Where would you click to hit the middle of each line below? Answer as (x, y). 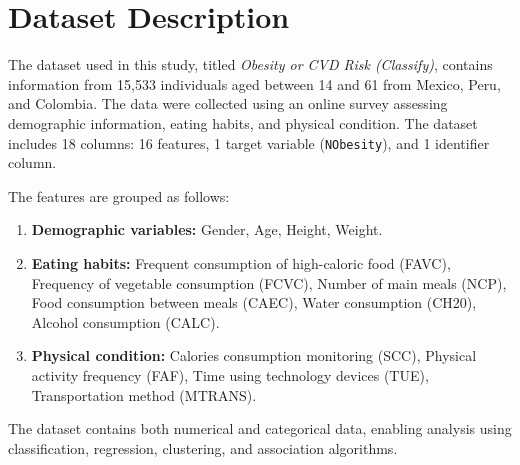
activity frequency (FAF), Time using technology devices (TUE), (230, 374)
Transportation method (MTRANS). (144, 394)
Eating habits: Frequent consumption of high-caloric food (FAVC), (241, 262)
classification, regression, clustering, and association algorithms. (203, 447)
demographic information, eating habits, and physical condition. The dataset (243, 122)
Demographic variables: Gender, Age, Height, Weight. (207, 229)
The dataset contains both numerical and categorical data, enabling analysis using (260, 428)
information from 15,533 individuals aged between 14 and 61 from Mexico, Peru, (254, 83)
